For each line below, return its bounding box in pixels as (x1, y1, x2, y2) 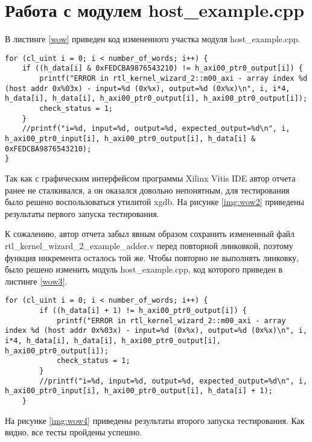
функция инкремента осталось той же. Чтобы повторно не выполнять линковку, (5, 251, 299, 264)
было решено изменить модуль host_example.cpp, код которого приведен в (5, 263, 283, 276)
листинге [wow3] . (5, 274, 68, 287)
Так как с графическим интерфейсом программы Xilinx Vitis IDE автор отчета (5, 171, 296, 184)
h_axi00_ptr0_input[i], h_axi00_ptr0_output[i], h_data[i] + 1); (5, 387, 273, 396)
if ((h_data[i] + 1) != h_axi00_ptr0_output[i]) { (39, 306, 247, 315)
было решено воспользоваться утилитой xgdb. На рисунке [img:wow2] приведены (5, 195, 304, 208)
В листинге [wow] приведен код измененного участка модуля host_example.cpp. (5, 33, 301, 45)
